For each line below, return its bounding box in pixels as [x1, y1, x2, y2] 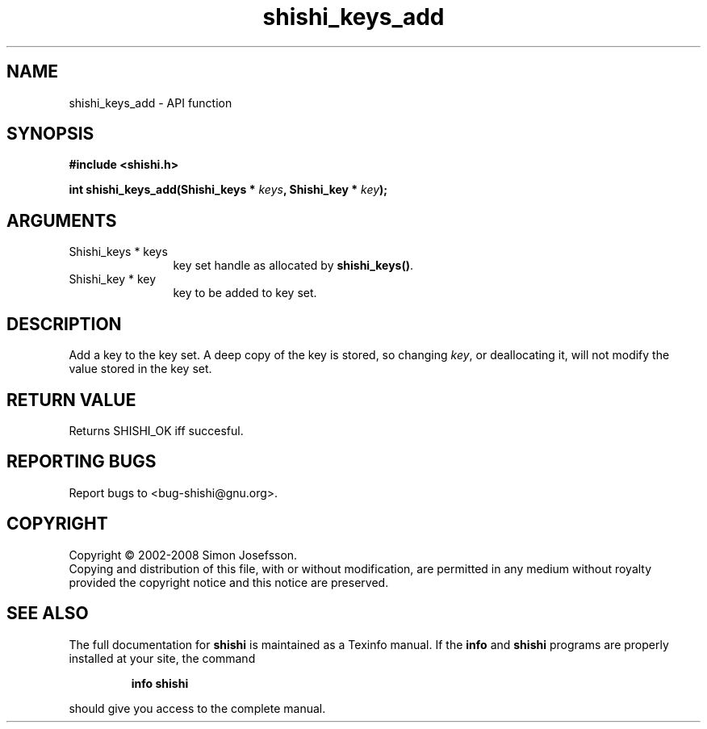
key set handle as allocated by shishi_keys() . [173, 258, 414, 273]
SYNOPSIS [6, 124, 94, 145]
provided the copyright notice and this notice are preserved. [69, 575, 389, 589]
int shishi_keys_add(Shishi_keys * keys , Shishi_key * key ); [69, 182, 388, 197]
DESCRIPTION [6, 313, 122, 334]
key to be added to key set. [173, 286, 317, 300]
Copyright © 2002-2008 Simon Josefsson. [69, 547, 298, 562]
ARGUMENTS [6, 210, 117, 231]
